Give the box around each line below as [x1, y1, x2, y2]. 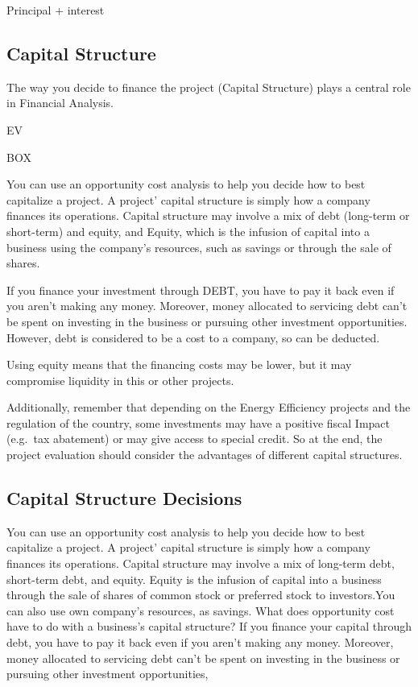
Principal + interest [6, 2, 105, 18]
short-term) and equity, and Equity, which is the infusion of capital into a [6, 222, 370, 239]
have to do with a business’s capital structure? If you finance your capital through [6, 618, 412, 635]
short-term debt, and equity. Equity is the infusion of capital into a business [6, 570, 382, 587]
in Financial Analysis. [6, 94, 114, 111]
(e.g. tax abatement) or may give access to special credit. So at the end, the [6, 430, 383, 447]
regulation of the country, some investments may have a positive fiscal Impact [6, 414, 391, 431]
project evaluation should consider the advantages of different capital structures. [6, 446, 403, 463]
